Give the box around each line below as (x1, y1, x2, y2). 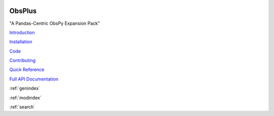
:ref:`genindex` (9, 85, 41, 91)
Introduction (9, 29, 35, 35)
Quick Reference (9, 66, 45, 73)
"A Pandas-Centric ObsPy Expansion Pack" (9, 20, 100, 26)
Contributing (9, 57, 36, 63)
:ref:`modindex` (9, 94, 42, 101)
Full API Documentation (9, 76, 58, 82)
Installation (9, 38, 32, 45)
